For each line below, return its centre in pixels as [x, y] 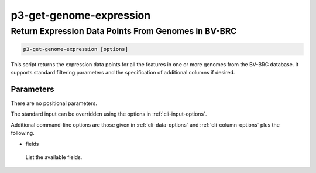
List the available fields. [54, 157]
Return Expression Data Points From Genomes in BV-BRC [124, 31]
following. [23, 133]
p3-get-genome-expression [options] [76, 49]
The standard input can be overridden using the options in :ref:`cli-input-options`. [109, 114]
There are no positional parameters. [54, 103]
